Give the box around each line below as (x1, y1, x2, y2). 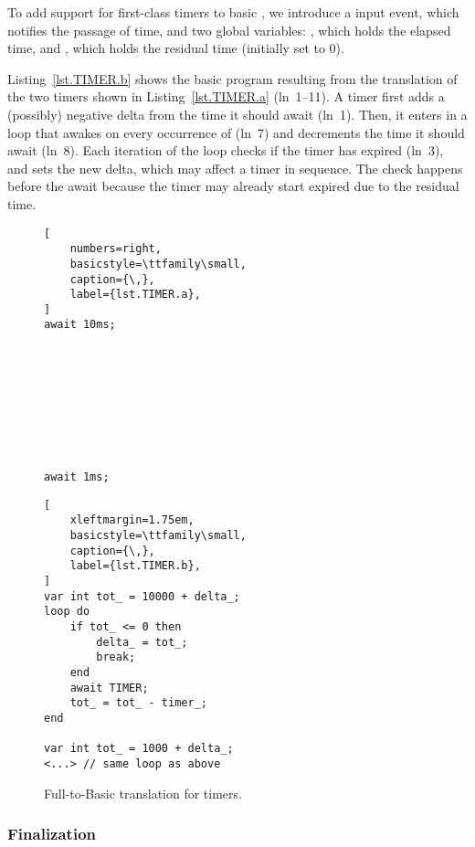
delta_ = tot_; (96, 635, 188, 649)
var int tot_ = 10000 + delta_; (44, 589, 240, 603)
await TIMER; (69, 681, 149, 694)
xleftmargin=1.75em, (69, 513, 195, 527)
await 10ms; (44, 318, 116, 332)
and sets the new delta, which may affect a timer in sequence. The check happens (7, 158, 463, 177)
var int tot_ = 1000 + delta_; (44, 742, 234, 756)
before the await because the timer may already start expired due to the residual (7, 176, 459, 196)
